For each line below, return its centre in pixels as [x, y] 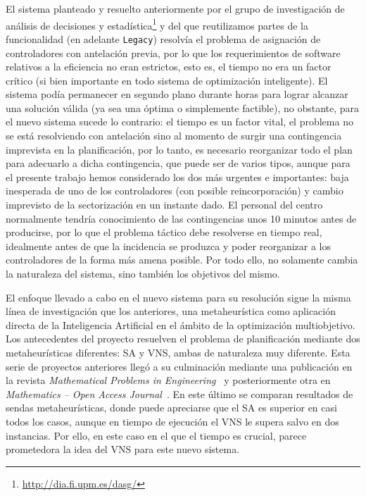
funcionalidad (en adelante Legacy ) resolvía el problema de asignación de [163, 38]
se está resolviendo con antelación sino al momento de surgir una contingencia [174, 136]
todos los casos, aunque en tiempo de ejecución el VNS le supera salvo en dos [172, 421]
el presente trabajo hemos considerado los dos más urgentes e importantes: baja [177, 176]
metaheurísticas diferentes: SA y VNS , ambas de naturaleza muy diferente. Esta [178, 352]
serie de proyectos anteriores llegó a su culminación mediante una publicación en [179, 366]
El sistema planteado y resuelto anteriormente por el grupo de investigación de [175, 8]
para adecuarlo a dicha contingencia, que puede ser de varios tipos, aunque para [178, 163]
